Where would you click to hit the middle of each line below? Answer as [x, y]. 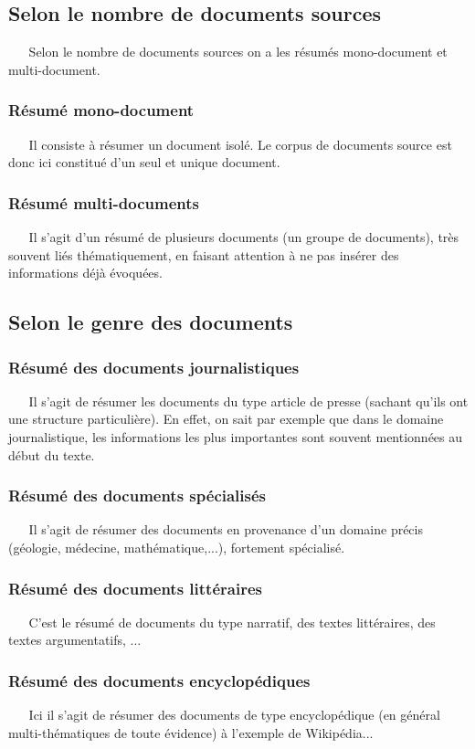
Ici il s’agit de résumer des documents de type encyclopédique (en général [234, 715]
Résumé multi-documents [104, 202]
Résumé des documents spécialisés [137, 496]
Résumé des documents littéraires [135, 588]
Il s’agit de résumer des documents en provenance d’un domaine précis [226, 529]
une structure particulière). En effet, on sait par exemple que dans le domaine [226, 419]
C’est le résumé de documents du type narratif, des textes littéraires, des [232, 622]
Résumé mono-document [101, 110]
